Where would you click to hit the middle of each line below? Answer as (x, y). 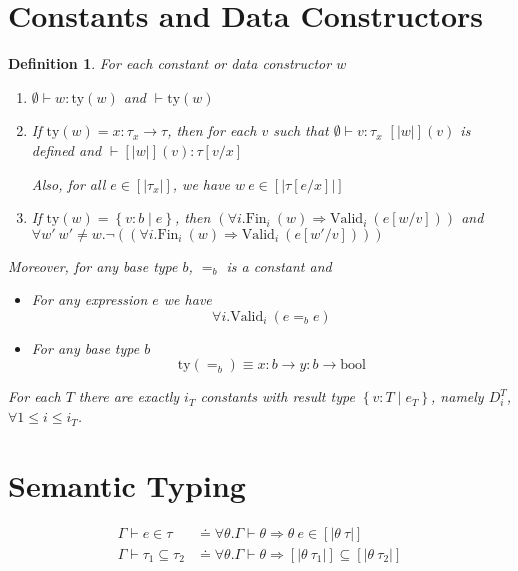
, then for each (212, 130)
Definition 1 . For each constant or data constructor (170, 63)
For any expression (89, 299)
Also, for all (68, 183)
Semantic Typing (127, 484)
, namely (457, 396)
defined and (66, 149)
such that (301, 130)
